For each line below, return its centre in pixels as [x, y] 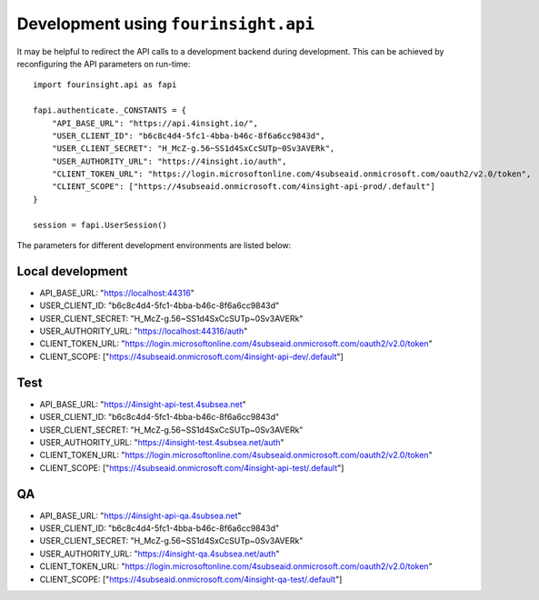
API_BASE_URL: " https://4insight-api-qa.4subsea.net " [140, 515]
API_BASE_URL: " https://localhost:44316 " [117, 293]
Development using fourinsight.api [166, 24]
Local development [72, 271]
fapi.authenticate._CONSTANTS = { [110, 110]
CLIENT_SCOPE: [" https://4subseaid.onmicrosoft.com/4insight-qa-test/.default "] [191, 579]
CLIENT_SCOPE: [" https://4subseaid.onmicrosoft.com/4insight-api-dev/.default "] [192, 356]
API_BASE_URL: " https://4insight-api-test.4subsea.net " [143, 404]
